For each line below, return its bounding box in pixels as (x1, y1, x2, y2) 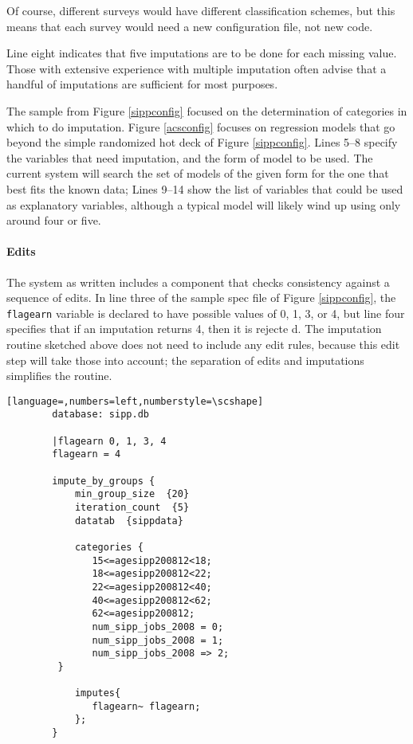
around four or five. (6, 212, 101, 229)
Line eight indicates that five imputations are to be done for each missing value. (6, 45, 397, 61)
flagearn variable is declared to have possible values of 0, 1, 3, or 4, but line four (6, 304, 405, 321)
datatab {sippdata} (74, 515, 183, 527)
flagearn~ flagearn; (92, 700, 201, 712)
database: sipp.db (52, 409, 149, 421)
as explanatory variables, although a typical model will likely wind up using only (6, 196, 401, 213)
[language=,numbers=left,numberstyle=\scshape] (6, 395, 264, 407)
